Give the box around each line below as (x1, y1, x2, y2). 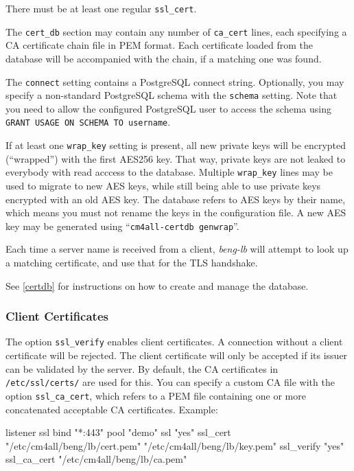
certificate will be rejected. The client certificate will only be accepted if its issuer (5, 348, 348, 363)
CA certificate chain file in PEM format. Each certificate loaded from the (5, 38, 313, 52)
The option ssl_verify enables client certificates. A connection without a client (5, 334, 343, 349)
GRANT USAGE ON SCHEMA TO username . (5, 115, 171, 129)
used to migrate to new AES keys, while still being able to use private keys (5, 178, 321, 192)
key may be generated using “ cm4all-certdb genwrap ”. (5, 218, 239, 233)
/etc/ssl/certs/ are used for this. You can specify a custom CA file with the (5, 375, 335, 389)
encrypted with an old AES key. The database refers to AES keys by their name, (5, 192, 346, 206)
